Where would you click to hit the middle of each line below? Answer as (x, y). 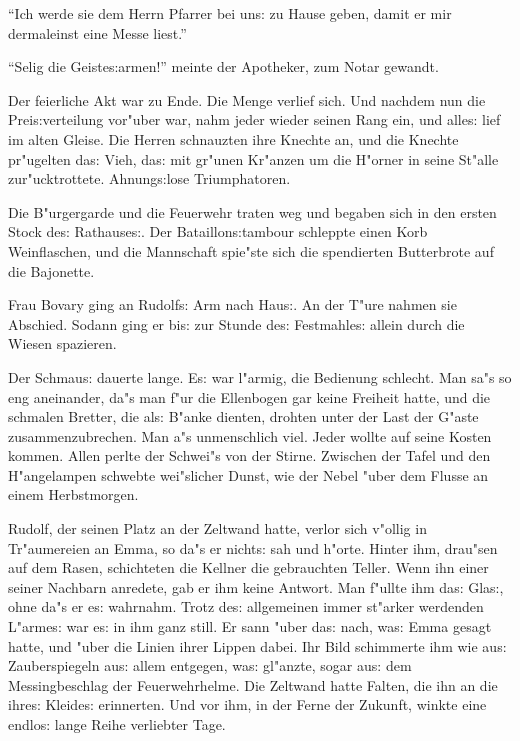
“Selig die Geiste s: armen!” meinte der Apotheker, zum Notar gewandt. (223, 66)
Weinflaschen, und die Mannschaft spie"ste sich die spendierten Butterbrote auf (251, 250)
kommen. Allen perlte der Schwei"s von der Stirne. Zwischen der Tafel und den (249, 455)
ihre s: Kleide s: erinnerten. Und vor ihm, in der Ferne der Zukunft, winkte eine (247, 704)
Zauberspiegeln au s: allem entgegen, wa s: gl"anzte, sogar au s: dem (210, 665)
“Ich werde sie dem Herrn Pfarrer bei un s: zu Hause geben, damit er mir (230, 13)
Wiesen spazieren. (62, 343)
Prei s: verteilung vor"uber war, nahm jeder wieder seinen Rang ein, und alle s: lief (254, 119)
